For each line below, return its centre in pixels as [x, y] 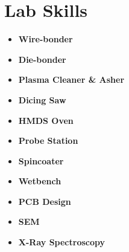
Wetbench [40, 181]
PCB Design [45, 201]
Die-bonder [42, 59]
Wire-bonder [46, 39]
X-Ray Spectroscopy [62, 242]
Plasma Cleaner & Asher [71, 79]
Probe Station [48, 141]
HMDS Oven [46, 120]
